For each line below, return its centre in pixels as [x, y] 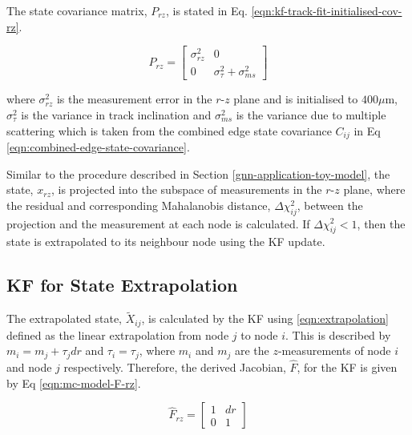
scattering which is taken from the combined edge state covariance [169, 130]
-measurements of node [334, 350]
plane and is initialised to [296, 99]
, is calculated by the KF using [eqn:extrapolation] [265, 318]
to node [259, 334]
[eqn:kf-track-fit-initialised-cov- [327, 10]
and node [29, 367]
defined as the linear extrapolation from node [118, 334]
